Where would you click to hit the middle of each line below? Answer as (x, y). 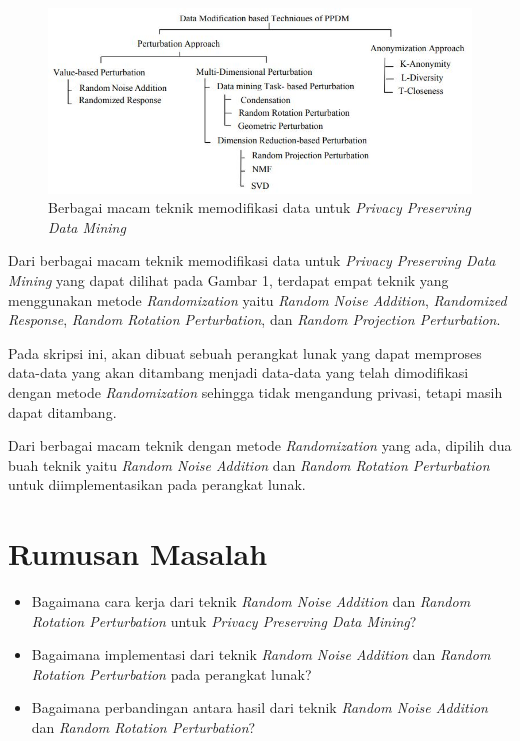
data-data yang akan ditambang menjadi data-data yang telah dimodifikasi (238, 372)
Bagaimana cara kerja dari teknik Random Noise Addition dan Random (251, 601)
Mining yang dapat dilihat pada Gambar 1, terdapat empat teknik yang (228, 279)
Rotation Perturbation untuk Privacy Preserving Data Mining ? (224, 620)
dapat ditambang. (62, 411)
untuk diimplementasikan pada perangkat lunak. (157, 484)
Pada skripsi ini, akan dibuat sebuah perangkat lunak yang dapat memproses (245, 352)
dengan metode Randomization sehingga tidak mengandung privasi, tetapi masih (255, 391)
